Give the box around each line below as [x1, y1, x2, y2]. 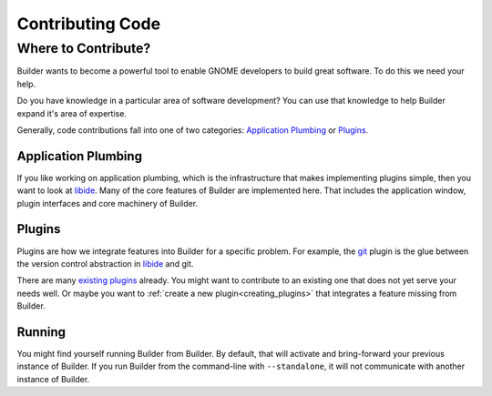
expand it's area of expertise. [16, 107, 128, 118]
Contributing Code [16, 14, 161, 34]
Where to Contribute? [16, 40, 151, 56]
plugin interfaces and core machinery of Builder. [16, 198, 199, 208]
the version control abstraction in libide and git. [16, 258, 194, 269]
